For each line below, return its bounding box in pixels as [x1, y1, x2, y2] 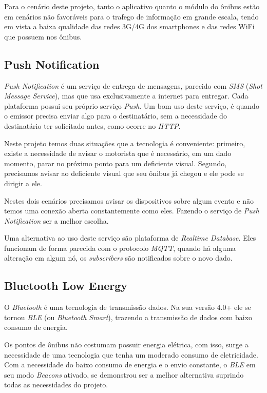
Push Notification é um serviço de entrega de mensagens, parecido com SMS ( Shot [4, 80, 262, 91]
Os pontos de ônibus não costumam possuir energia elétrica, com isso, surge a [4, 339, 249, 350]
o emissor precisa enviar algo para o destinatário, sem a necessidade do [4, 110, 227, 121]
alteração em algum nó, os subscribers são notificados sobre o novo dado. [4, 252, 233, 263]
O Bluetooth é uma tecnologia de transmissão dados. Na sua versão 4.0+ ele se [4, 302, 251, 312]
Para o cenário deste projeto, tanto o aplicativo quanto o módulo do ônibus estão [4, 1, 260, 11]
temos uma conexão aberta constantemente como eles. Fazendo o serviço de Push [4, 205, 259, 216]
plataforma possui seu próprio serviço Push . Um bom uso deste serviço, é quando [4, 100, 259, 111]
